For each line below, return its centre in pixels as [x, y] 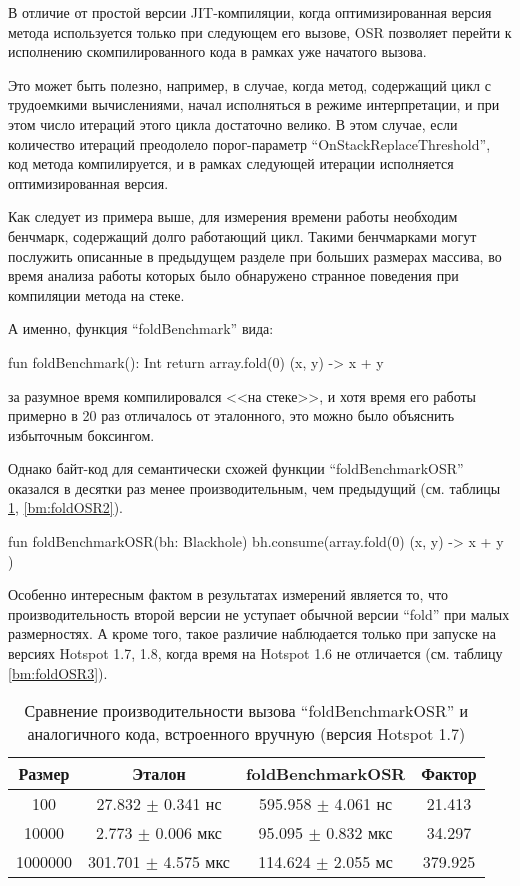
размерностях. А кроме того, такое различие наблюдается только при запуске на [252, 633]
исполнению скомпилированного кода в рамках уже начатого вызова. [217, 51]
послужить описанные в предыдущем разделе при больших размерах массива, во [255, 255]
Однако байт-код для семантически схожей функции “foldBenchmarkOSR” [236, 468]
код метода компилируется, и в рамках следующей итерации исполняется [231, 163]
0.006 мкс [188, 833]
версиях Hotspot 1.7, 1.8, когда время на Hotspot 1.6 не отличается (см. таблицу [255, 653]
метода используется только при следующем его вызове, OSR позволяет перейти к [260, 31]
